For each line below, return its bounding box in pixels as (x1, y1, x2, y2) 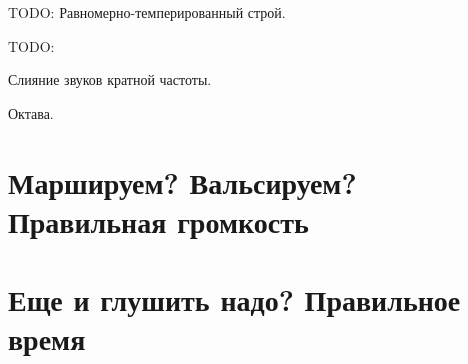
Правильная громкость (8, 200, 309, 241)
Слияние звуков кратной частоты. (8, 69, 212, 90)
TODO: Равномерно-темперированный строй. (8, 2, 286, 22)
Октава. (8, 102, 54, 123)
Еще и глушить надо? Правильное (8, 279, 461, 320)
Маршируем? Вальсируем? (8, 161, 357, 202)
